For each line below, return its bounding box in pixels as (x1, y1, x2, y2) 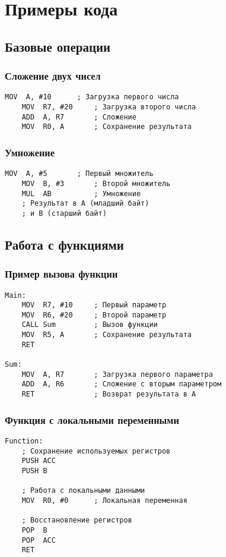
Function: (5, 436, 43, 445)
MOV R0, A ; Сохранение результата (21, 122, 192, 131)
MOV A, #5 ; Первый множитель (5, 169, 154, 178)
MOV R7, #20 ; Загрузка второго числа (21, 103, 196, 112)
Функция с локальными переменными (5, 412, 179, 427)
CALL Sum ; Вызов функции (21, 320, 158, 329)
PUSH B (21, 466, 47, 475)
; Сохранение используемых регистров (21, 446, 171, 455)
